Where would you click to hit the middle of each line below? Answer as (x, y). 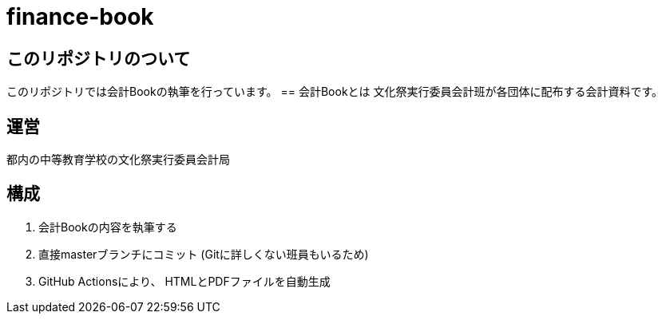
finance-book (80, 17)
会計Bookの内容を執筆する (108, 227)
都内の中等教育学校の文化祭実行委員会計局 (118, 160)
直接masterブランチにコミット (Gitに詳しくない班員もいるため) (204, 254)
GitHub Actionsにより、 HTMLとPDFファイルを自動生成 (184, 281)
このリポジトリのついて (99, 58)
